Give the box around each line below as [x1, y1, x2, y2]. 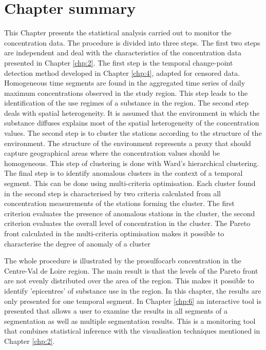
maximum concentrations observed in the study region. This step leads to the [4, 87, 248, 98]
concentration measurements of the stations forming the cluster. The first [4, 198, 235, 209]
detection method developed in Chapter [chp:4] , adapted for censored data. [4, 67, 240, 78]
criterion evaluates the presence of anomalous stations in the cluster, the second [4, 208, 255, 218]
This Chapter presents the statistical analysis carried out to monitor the [4, 27, 232, 38]
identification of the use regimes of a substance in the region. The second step [4, 97, 249, 108]
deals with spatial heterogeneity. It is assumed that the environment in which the [4, 107, 260, 118]
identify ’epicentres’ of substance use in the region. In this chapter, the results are [4, 285, 261, 296]
